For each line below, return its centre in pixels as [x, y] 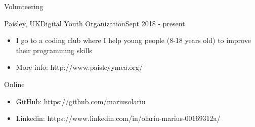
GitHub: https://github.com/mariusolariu [81, 101]
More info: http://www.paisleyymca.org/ [79, 67]
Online [14, 84]
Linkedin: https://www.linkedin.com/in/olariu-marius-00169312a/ [118, 118]
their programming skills [54, 50]
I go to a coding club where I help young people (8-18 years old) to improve [133, 40]
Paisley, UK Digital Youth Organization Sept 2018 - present [95, 23]
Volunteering [24, 6]
